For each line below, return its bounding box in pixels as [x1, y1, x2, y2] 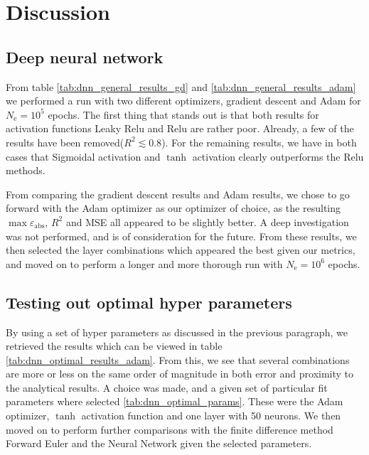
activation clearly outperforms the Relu [192, 149, 364, 164]
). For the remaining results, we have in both [161, 134, 357, 149]
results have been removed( [6, 134, 124, 149]
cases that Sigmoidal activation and [6, 149, 161, 164]
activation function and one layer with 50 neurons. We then [81, 408, 341, 423]
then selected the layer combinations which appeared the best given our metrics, [6, 242, 355, 257]
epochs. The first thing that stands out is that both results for [48, 107, 319, 122]
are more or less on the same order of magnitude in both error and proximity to [6, 366, 354, 381]
